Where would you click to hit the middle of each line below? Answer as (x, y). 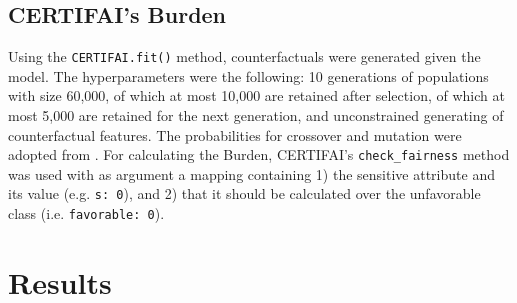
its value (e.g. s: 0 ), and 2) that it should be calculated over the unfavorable (244, 193)
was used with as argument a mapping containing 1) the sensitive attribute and (251, 173)
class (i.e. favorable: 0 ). (86, 213)
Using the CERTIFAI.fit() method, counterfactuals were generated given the (244, 56)
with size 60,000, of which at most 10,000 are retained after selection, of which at (256, 95)
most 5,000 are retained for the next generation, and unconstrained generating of (256, 115)
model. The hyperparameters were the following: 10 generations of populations (248, 75)
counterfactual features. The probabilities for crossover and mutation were (235, 134)
